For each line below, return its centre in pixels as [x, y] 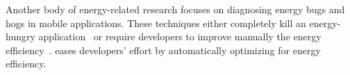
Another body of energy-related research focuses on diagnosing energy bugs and [175, 9]
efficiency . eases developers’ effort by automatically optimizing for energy [163, 50]
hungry [20, 36]
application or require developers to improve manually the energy [180, 36]
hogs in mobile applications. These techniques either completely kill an [156, 23]
